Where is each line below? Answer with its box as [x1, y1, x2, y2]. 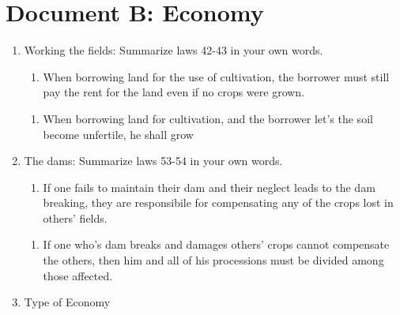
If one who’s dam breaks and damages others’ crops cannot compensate [43, 236, 390, 253]
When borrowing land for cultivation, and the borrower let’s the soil [43, 110, 373, 126]
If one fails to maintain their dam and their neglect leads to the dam [43, 178, 375, 195]
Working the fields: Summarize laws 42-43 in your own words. [24, 42, 323, 58]
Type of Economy [24, 294, 111, 310]
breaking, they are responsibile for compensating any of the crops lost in [43, 194, 394, 211]
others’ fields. [43, 209, 108, 226]
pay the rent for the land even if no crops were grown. [43, 84, 305, 100]
